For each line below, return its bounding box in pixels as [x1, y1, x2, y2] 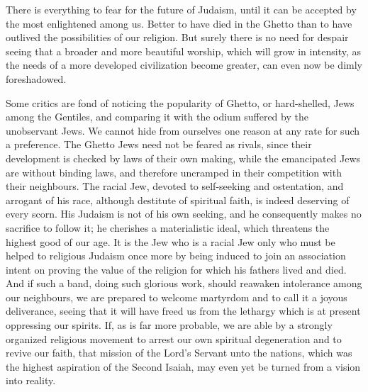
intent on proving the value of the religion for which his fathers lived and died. [6, 262, 347, 276]
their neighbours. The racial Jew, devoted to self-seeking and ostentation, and [6, 179, 344, 194]
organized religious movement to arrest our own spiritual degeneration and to [6, 331, 342, 346]
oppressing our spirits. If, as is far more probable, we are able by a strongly [6, 318, 333, 332]
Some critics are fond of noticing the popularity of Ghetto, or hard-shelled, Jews [6, 95, 355, 110]
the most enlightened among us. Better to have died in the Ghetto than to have [6, 16, 352, 30]
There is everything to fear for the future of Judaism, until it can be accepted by [6, 2, 357, 16]
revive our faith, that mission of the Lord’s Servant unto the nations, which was [6, 345, 352, 360]
